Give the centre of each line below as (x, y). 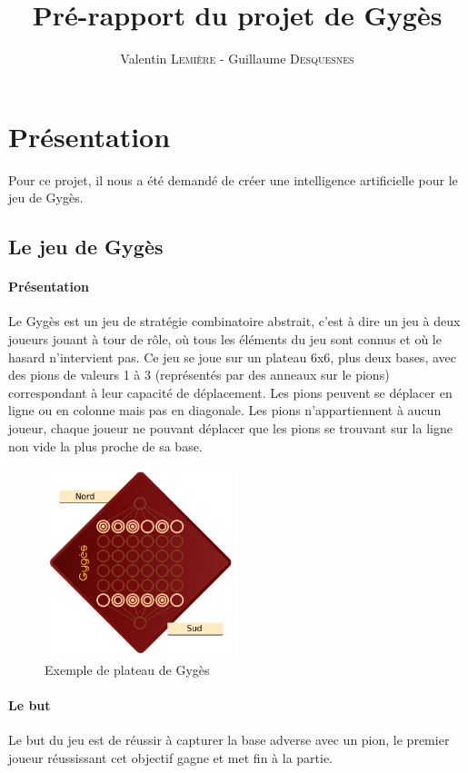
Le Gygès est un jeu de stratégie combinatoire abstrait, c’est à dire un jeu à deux (234, 321)
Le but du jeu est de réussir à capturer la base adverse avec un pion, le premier (229, 740)
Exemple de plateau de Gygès (127, 669)
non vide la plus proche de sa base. (105, 446)
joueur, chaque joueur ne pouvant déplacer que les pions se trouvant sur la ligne (230, 427)
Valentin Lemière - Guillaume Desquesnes (237, 59)
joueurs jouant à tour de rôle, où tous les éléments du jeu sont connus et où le (225, 339)
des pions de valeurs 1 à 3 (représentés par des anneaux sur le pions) (199, 375)
